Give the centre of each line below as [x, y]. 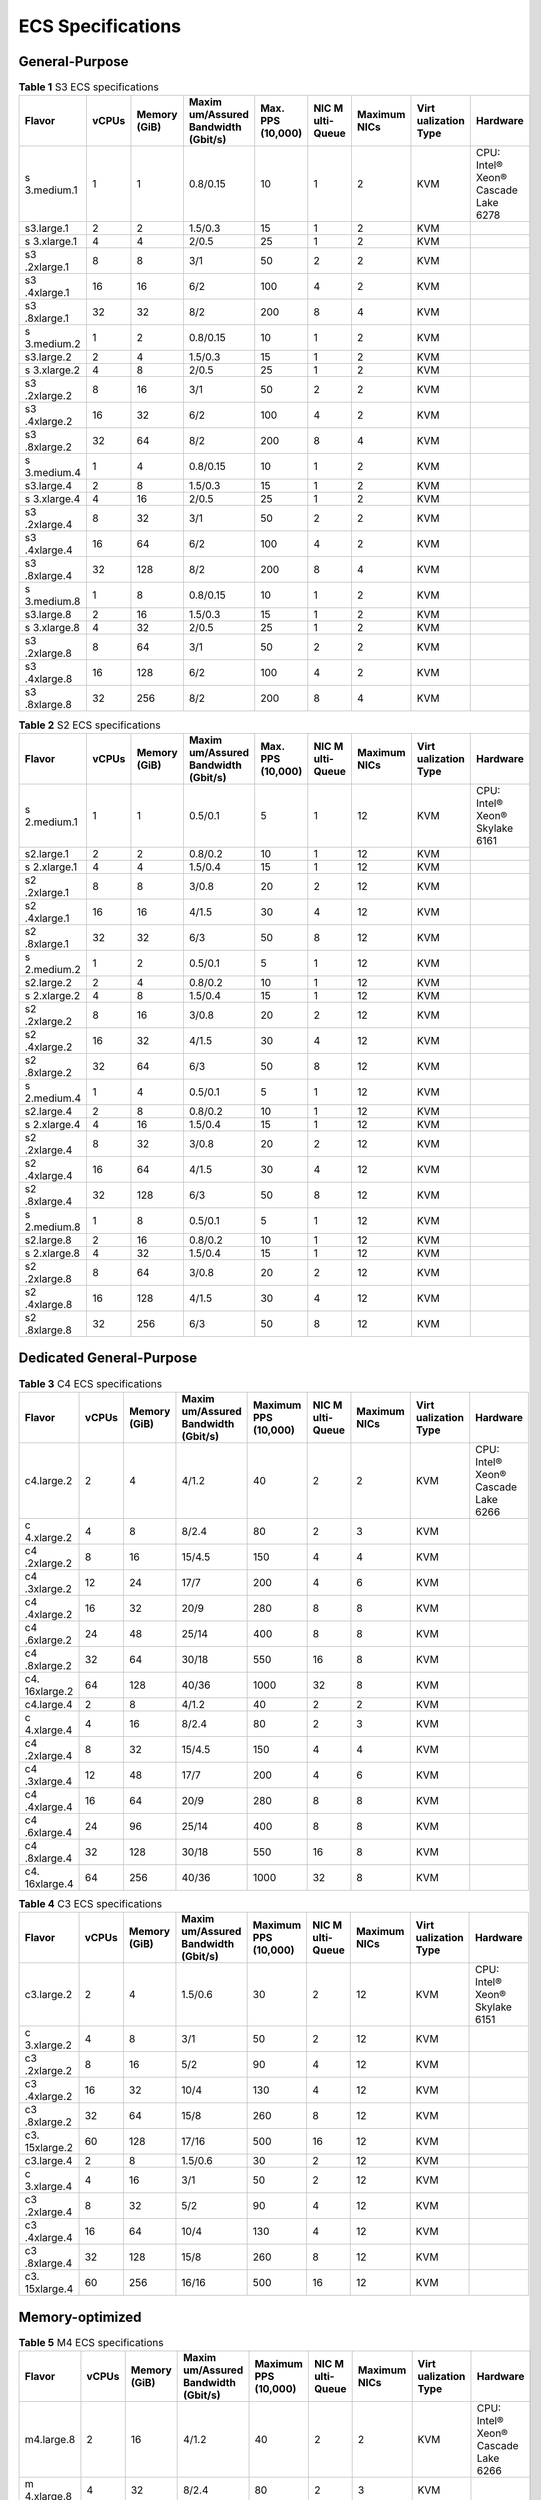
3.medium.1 [51, 190]
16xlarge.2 [49, 1691]
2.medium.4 [53, 1098]
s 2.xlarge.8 [52, 1253]
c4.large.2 [48, 1480]
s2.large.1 [47, 853]
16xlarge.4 [49, 1883]
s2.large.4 [48, 1111]
